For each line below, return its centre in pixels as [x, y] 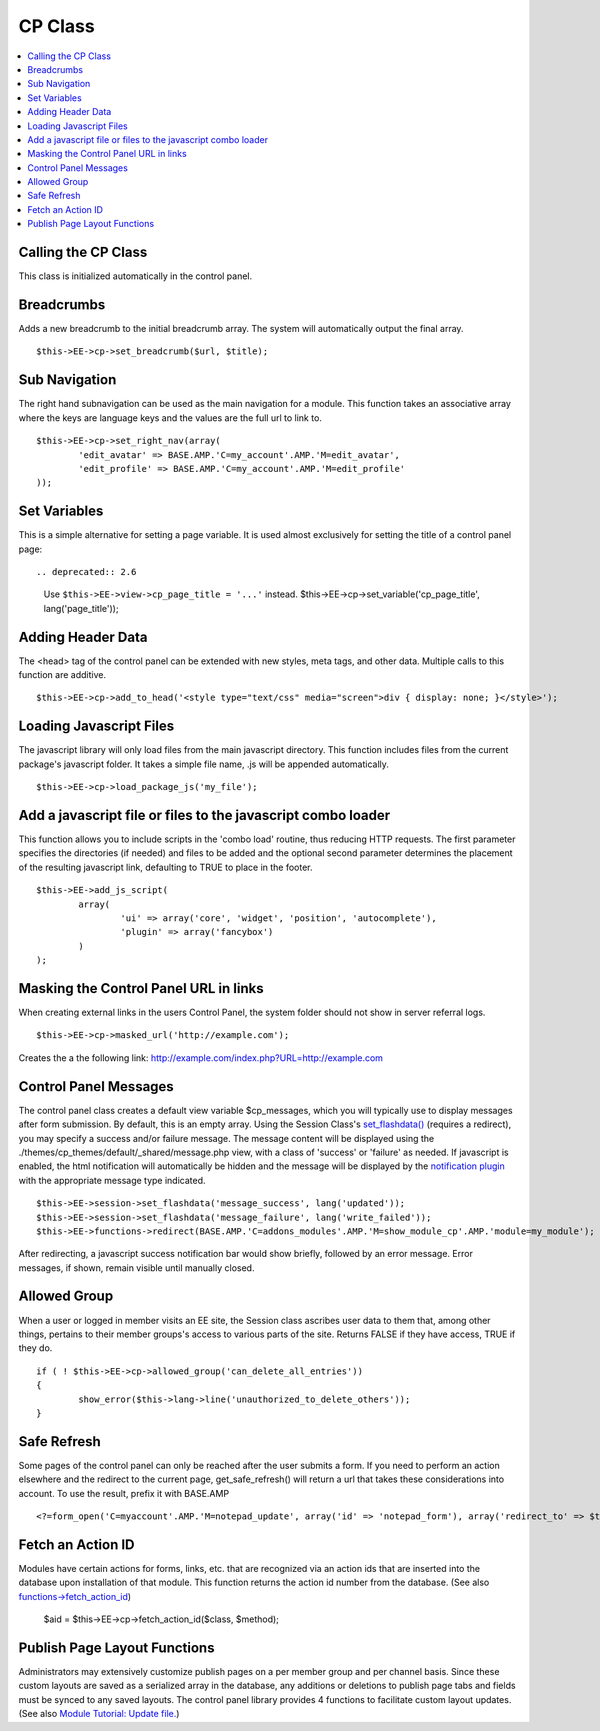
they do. [35, 1348]
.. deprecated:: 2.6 [86, 571]
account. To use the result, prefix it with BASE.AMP [124, 1493]
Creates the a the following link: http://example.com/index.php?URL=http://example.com [201, 1057]
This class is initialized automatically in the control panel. [135, 276]
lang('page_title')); [81, 608]
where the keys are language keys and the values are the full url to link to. [170, 417]
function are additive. [62, 675]
